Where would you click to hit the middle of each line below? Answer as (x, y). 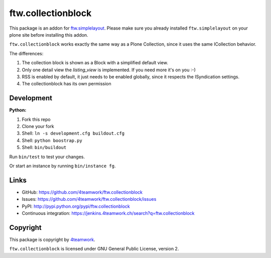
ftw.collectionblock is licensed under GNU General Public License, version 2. (94, 249)
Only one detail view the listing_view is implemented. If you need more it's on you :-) (109, 70)
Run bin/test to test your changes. (47, 157)
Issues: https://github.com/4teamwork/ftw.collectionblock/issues (89, 199)
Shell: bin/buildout (44, 148)
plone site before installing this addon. (49, 35)
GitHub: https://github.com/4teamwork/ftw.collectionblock (82, 192)
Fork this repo (36, 119)
